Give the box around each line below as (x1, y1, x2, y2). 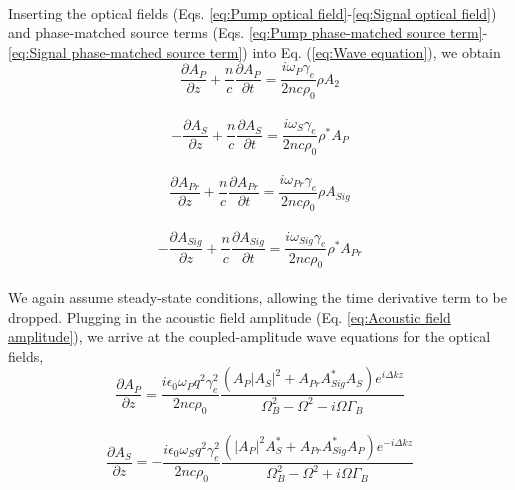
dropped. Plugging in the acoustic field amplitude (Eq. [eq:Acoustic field (8, 306, 451, 327)
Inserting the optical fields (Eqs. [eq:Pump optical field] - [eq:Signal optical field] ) (8, 2, 497, 23)
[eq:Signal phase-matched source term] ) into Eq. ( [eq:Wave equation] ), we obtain (8, 41, 501, 62)
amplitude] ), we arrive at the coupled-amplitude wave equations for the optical (8, 326, 491, 347)
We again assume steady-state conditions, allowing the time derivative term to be (8, 286, 507, 307)
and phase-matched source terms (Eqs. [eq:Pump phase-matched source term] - (8, 22, 488, 43)
